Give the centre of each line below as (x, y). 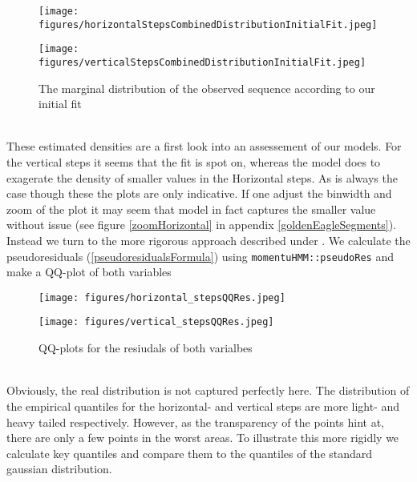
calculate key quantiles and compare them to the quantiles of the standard (190, 453)
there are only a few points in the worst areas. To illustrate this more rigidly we (203, 438)
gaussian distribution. (59, 469)
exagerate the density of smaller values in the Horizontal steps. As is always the (202, 177)
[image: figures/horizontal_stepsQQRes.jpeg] (162, 297)
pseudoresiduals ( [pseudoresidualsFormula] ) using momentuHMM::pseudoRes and (200, 256)
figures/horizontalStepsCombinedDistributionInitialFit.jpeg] (208, 24)
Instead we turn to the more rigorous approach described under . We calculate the (208, 240)
